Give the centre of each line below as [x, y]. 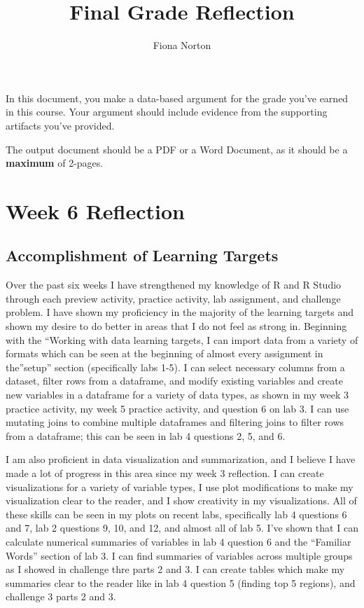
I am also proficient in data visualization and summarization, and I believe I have [181, 459]
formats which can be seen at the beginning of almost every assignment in [164, 353]
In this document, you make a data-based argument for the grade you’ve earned [177, 98]
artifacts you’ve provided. [60, 125]
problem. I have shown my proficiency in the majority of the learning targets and [180, 312]
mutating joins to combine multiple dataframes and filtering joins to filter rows [175, 422]
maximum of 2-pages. [55, 163]
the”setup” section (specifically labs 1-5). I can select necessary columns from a [175, 367]
